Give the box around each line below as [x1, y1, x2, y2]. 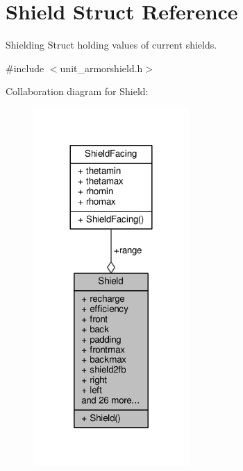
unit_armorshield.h [60, 60, 143, 75]
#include [6, 60, 44, 75]
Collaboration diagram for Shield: [6, 84, 149, 99]
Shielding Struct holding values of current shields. [6, 37, 217, 52]
